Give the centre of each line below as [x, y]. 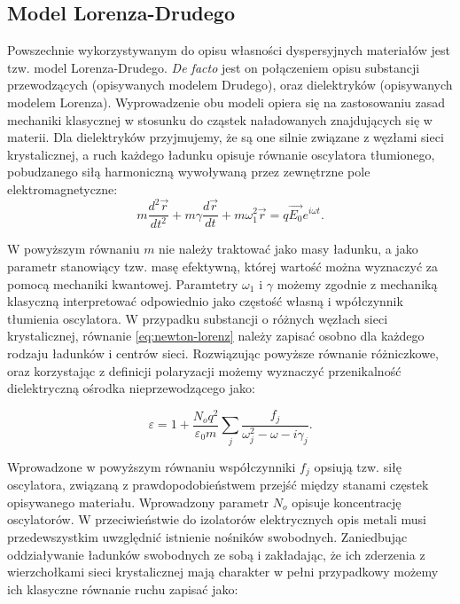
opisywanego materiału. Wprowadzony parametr [138, 502]
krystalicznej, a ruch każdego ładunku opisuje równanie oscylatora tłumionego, [221, 154]
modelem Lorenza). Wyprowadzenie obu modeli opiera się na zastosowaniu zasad [226, 102]
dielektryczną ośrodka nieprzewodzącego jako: [131, 388]
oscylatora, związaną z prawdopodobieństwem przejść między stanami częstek [218, 485]
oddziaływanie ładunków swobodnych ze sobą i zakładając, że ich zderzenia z [216, 554]
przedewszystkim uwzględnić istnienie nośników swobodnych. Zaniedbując [207, 536]
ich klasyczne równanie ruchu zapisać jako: [123, 588]
